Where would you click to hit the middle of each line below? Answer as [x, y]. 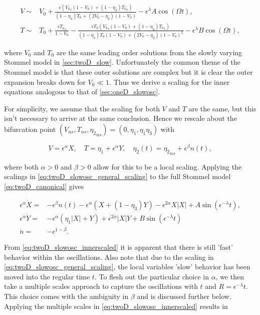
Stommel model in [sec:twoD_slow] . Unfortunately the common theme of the [122, 62]
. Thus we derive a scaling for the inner [170, 82]
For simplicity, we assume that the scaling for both [82, 108]
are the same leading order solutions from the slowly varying [149, 52]
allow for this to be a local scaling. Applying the [168, 166]
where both [21, 166]
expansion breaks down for [45, 82]
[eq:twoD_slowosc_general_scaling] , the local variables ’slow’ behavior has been [127, 267]
